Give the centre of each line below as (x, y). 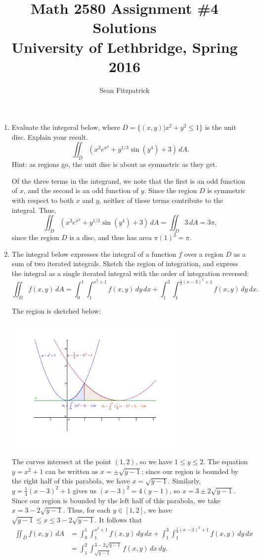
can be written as (72, 471)
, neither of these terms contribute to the (161, 200)
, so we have (154, 461)
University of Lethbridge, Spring (125, 47)
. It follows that (118, 519)
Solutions (125, 27)
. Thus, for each (87, 510)
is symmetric (226, 190)
